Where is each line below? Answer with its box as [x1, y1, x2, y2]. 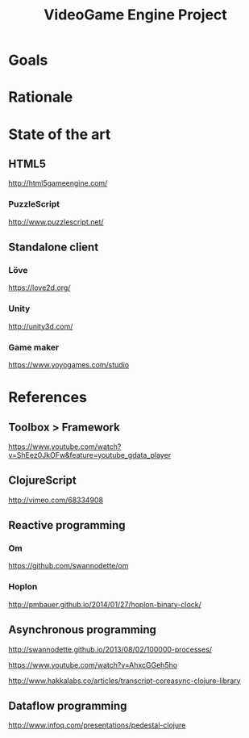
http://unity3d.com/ [8, 321, 73, 331]
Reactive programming [8, 518, 127, 532]
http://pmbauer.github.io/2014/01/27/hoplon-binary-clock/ [8, 599, 201, 609]
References [8, 388, 87, 407]
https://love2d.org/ [8, 283, 71, 292]
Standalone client [8, 241, 99, 254]
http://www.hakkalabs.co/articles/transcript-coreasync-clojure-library [8, 676, 241, 686]
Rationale [8, 88, 73, 107]
